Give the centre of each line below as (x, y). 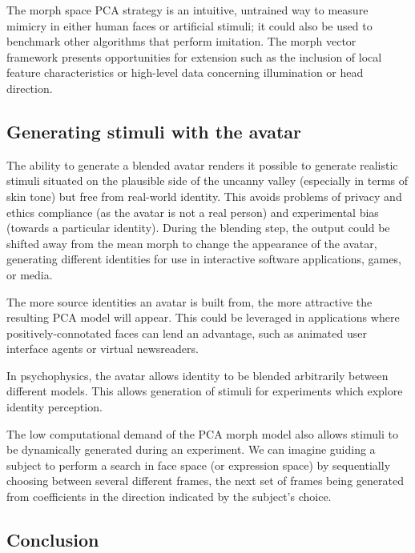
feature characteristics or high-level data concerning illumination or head (185, 72)
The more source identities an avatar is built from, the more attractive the (189, 301)
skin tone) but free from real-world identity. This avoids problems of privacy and (204, 196)
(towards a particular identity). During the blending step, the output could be (198, 228)
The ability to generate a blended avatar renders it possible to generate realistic (202, 164)
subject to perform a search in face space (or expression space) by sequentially (199, 465)
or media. (30, 274)
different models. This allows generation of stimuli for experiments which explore (205, 391)
